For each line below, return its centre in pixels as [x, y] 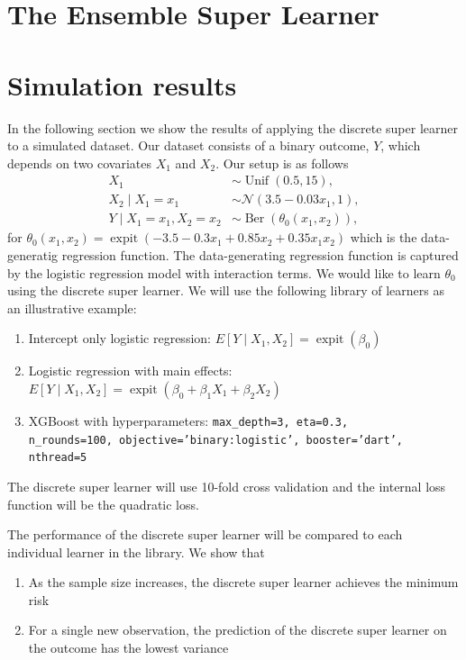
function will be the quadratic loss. [103, 504]
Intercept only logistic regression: [119, 338]
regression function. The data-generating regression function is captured [260, 254]
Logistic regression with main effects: [130, 371]
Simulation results [122, 84]
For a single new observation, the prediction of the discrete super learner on [238, 630]
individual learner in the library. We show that [136, 552]
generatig [33, 254]
